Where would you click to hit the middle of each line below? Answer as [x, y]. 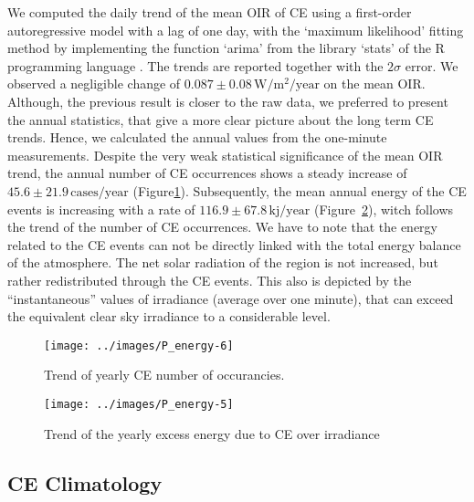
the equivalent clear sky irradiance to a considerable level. [169, 316]
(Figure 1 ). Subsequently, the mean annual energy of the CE [300, 190]
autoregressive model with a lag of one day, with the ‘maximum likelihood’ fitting [236, 30]
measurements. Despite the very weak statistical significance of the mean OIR [225, 155]
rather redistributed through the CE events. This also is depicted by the [210, 280]
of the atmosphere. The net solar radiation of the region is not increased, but [223, 262]
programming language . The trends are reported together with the [195, 65]
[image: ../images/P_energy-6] [139, 345]
